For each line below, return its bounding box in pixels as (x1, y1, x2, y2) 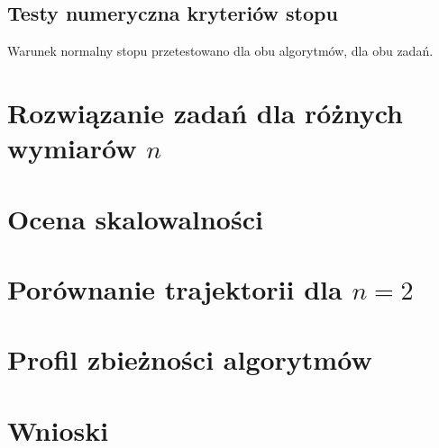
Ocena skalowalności (7, 200, 263, 237)
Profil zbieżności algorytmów (7, 341, 372, 378)
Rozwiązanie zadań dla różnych (7, 94, 403, 130)
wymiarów (7, 130, 137, 166)
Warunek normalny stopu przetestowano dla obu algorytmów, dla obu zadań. (7, 41, 434, 60)
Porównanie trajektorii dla (7, 270, 343, 307)
